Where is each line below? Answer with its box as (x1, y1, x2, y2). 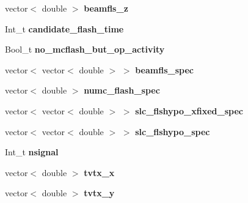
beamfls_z (84, 2, 128, 14)
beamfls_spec (135, 63, 194, 76)
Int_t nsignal (5, 146, 59, 158)
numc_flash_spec (84, 84, 160, 97)
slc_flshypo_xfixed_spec (135, 104, 243, 117)
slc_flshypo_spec (135, 125, 210, 138)
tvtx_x (84, 166, 115, 179)
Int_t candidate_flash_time (5, 22, 124, 35)
